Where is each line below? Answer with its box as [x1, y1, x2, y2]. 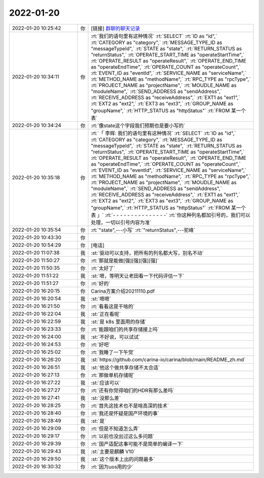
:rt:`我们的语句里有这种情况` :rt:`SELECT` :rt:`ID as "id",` [90, 32, 218, 39]
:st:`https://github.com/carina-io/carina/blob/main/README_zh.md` [90, 356, 246, 363]
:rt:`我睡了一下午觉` [90, 348, 135, 355]
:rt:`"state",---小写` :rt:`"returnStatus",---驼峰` [90, 226, 196, 233]
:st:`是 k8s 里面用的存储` [90, 318, 147, 325]
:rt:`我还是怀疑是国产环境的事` [90, 410, 159, 416]
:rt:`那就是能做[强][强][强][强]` [90, 257, 159, 264]
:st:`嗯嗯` [90, 295, 111, 302]
